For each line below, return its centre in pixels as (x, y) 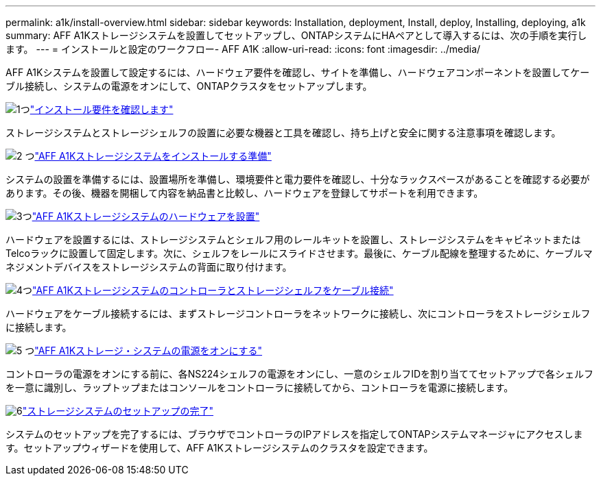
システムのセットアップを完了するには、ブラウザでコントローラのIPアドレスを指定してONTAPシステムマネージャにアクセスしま (294, 434)
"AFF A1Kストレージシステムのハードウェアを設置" (146, 216)
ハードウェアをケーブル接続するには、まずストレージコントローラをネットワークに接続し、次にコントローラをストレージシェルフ (298, 313)
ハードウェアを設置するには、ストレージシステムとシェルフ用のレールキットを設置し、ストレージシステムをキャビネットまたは (293, 239)
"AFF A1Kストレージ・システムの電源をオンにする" (149, 350)
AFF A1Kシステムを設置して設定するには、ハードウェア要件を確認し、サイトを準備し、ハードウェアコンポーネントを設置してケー (298, 72)
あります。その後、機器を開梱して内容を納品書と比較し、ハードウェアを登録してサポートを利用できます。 (245, 193)
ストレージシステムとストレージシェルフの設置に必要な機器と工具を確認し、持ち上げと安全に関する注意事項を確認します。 (283, 133)
